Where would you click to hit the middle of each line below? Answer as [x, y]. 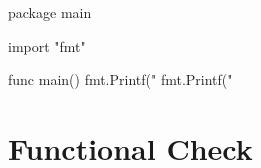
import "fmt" [47, 45]
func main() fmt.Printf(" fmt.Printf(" [120, 79]
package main [50, 12]
